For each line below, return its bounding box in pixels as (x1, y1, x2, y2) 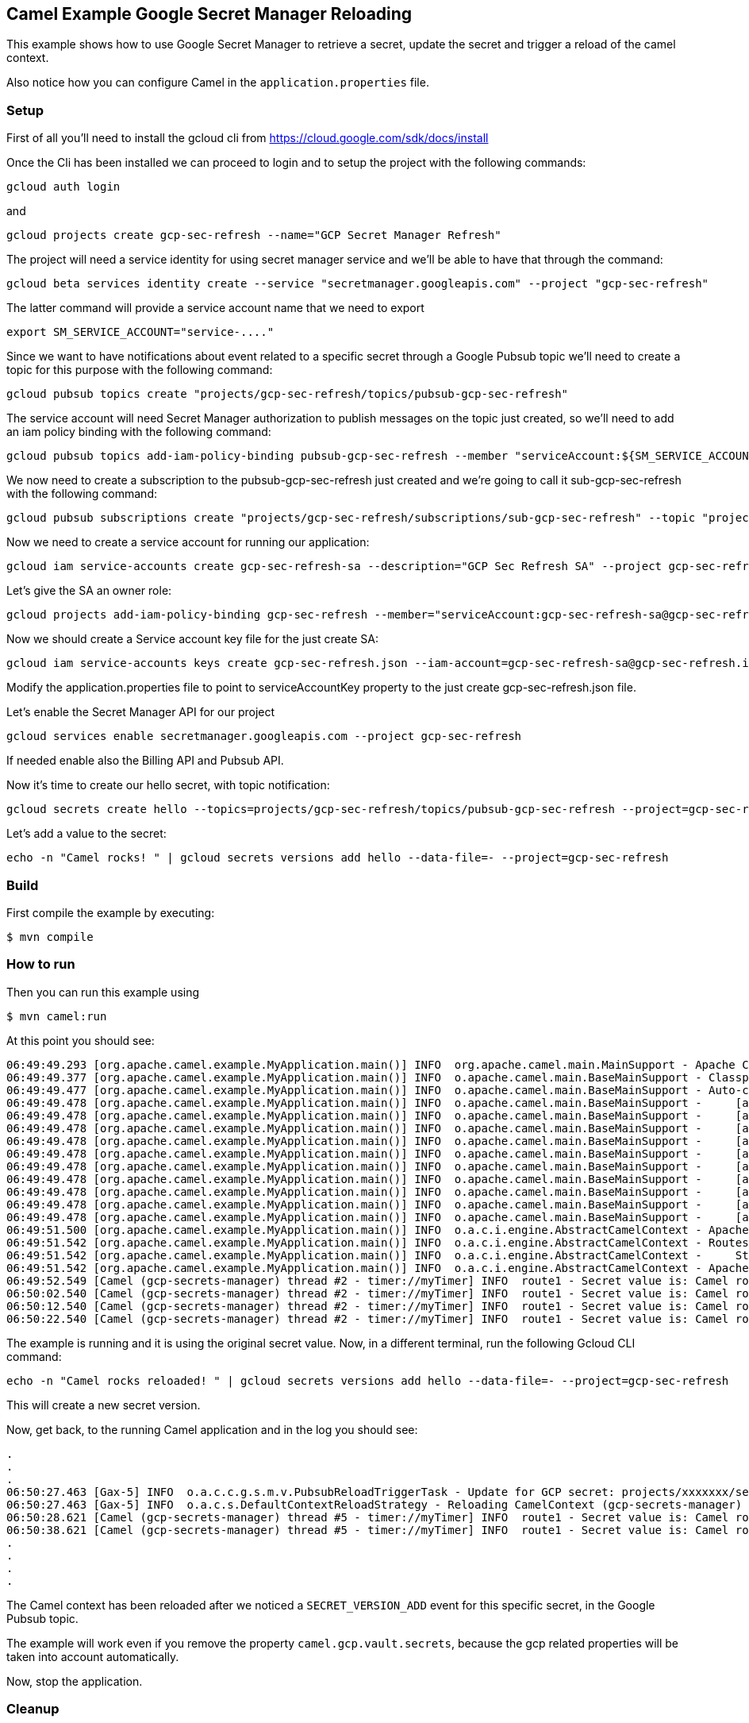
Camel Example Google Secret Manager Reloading (6, 4, 413, 24)
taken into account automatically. (6, 1649, 179, 1663)
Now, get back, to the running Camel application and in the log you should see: (6, 1422, 418, 1436)
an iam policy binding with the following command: (6, 425, 271, 439)
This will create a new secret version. (6, 1397, 201, 1412)
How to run (6, 956, 75, 973)
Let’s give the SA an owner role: (6, 584, 172, 598)
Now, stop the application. (6, 1674, 143, 1688)
